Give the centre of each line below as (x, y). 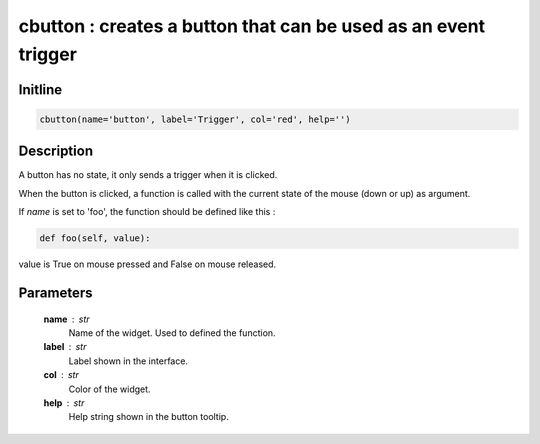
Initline (40, 89)
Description (56, 151)
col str (61, 375)
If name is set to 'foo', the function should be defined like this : (147, 212)
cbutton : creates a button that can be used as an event (251, 26)
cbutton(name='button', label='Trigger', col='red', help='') (195, 119)
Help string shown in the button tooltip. (148, 417)
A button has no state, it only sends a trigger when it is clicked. (148, 175)
